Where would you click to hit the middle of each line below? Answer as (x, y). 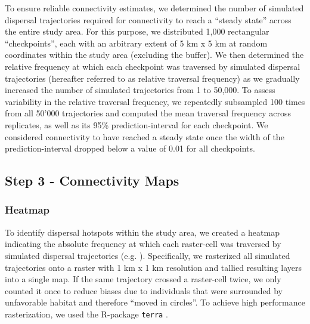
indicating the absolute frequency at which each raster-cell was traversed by (143, 244)
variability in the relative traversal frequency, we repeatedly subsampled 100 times (155, 101)
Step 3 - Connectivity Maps (92, 180)
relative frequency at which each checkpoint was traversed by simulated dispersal (153, 66)
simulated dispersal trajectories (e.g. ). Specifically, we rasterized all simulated (148, 255)
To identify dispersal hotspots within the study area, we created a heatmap (142, 232)
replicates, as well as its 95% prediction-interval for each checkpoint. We (137, 124)
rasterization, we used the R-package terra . (86, 314)
